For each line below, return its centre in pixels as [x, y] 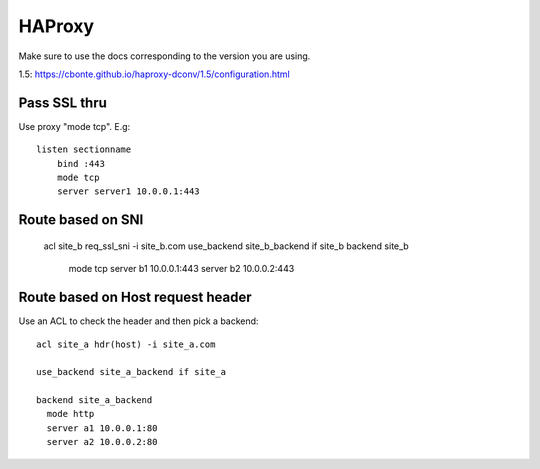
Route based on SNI [81, 220]
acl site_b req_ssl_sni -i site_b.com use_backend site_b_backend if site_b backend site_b [226, 246]
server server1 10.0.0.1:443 [128, 191]
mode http [70, 414]
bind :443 [80, 163]
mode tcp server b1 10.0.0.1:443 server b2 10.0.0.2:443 [181, 269]
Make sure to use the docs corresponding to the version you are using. [164, 56]
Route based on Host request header [135, 297]
